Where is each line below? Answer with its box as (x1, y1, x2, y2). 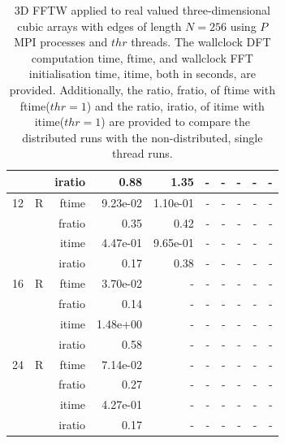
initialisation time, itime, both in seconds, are (28, 65, 256, 82)
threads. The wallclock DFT (131, 33, 271, 50)
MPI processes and (14, 33, 108, 50)
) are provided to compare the (101, 113, 251, 130)
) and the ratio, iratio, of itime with (86, 97, 265, 114)
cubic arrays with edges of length (17, 17, 182, 34)
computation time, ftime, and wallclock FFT (31, 49, 253, 66)
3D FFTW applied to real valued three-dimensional (14, 2, 271, 18)
